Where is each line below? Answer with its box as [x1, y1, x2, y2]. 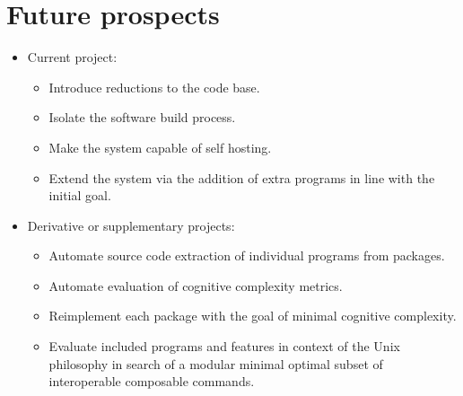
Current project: [27, 48, 118, 66]
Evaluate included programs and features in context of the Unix [48, 337, 400, 356]
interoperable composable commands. [48, 372, 255, 391]
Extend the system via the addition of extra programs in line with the [48, 168, 435, 187]
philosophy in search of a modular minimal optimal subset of [48, 354, 383, 373]
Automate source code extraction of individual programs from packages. [48, 246, 445, 265]
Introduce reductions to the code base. [48, 77, 260, 96]
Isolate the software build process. [48, 108, 236, 127]
